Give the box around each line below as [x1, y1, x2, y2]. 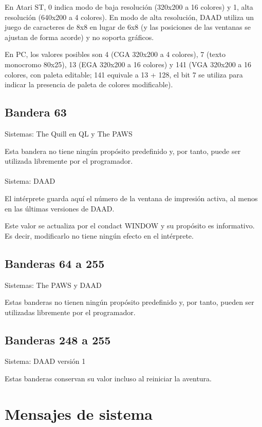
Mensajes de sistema [5, 403, 153, 424]
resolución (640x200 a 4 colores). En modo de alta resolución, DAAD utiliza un [5, 11, 254, 22]
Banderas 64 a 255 [5, 255, 105, 271]
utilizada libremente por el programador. [5, 156, 133, 166]
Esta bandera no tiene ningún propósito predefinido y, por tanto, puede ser [5, 145, 241, 156]
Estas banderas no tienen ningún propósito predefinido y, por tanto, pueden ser [5, 297, 254, 307]
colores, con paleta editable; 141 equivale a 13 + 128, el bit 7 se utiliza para [5, 69, 243, 80]
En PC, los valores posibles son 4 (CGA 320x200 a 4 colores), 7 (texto [5, 49, 226, 60]
